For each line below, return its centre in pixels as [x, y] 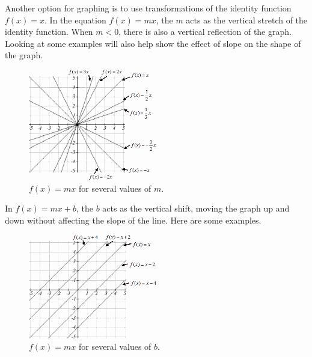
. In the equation [75, 20]
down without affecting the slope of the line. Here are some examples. [133, 220]
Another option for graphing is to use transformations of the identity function [148, 8]
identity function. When [49, 32]
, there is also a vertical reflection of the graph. [205, 32]
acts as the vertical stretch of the [247, 20]
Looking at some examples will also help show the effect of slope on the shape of [153, 43]
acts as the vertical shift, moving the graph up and [196, 208]
